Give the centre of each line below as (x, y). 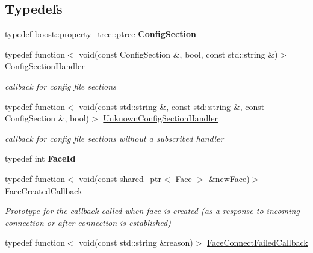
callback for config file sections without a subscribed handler (114, 138)
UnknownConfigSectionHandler (160, 118)
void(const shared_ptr (120, 178)
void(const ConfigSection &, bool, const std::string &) (178, 54)
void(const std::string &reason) (136, 242)
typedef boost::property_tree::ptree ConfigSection (101, 34)
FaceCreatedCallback (44, 190)
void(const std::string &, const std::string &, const (172, 106)
